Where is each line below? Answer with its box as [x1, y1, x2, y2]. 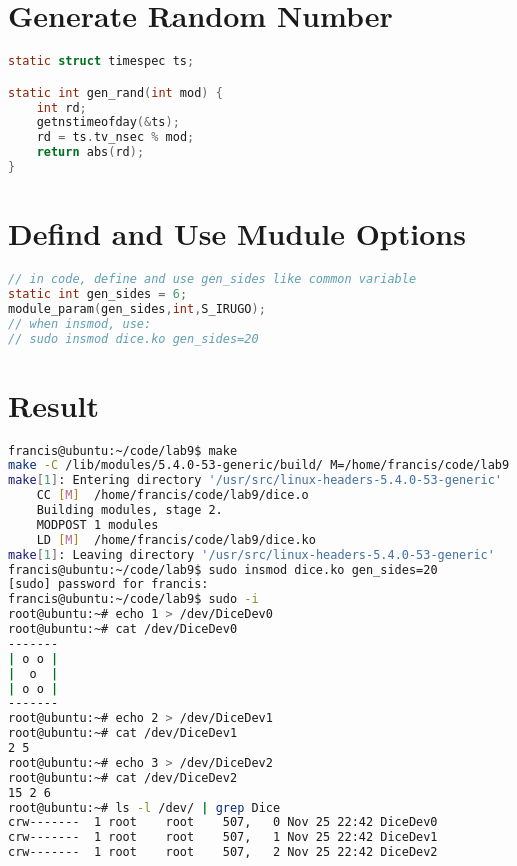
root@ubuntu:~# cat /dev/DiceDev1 [8, 726, 238, 741]
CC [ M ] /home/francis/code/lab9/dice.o [36, 488, 309, 503]
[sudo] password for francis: [8, 577, 209, 592]
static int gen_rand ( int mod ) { [8, 85, 223, 100]
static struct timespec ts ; [8, 54, 195, 69]
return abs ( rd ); [36, 145, 145, 160]
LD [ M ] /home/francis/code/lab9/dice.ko [36, 532, 316, 547]
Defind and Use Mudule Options [8, 213, 466, 254]
